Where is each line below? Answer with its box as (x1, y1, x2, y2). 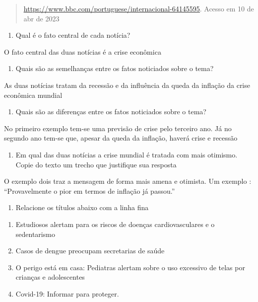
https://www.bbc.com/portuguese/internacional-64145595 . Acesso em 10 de (23, 3, 254, 13)
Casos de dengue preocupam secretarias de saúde (15, 245, 165, 256)
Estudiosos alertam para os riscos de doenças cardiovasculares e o (15, 219, 215, 229)
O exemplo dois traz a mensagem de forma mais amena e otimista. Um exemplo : (4, 176, 252, 186)
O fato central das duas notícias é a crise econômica (4, 46, 161, 57)
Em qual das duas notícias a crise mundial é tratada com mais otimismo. (15, 149, 238, 159)
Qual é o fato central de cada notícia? (15, 30, 130, 40)
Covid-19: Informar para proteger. (15, 288, 119, 299)
